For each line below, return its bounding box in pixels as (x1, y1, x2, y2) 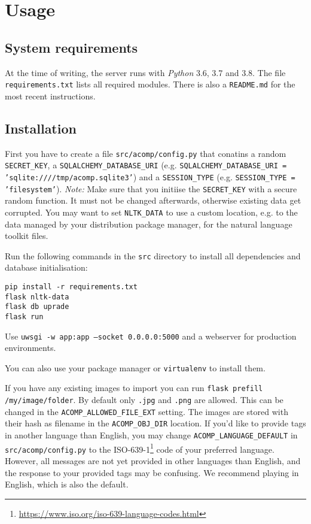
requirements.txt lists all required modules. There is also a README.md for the (5, 78, 295, 90)
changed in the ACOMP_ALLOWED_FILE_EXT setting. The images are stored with (5, 405, 288, 417)
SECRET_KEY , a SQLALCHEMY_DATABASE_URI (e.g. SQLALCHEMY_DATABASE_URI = (5, 159, 287, 171)
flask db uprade (5, 302, 69, 311)
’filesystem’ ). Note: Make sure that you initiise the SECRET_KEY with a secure (5, 182, 297, 195)
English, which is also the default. (5, 478, 129, 490)
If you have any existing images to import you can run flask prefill (5, 381, 263, 394)
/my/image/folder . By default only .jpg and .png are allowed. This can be (5, 393, 283, 406)
